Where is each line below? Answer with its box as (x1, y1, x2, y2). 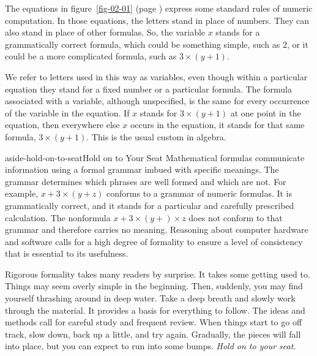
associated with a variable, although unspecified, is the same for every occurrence (5, 94, 310, 107)
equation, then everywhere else (5, 118, 120, 131)
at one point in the (230, 106, 301, 119)
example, (5, 187, 39, 200)
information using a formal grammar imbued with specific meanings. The (5, 163, 279, 176)
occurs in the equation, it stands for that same (130, 118, 305, 131)
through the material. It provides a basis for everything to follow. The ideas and (5, 303, 305, 316)
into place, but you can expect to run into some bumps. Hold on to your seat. (5, 339, 296, 352)
